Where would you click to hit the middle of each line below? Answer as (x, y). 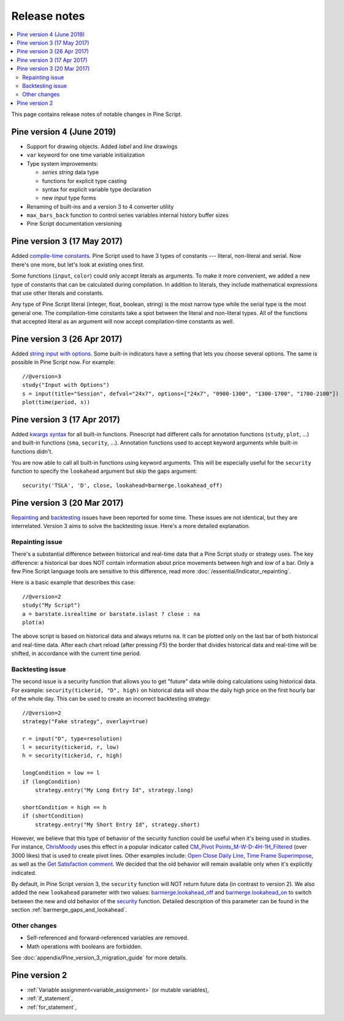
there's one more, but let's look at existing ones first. (78, 265)
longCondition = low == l (61, 773)
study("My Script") (52, 605)
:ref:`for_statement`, (52, 1007)
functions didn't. (32, 451)
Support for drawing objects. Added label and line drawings (102, 146)
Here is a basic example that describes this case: (73, 583)
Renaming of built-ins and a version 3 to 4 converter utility (100, 206)
